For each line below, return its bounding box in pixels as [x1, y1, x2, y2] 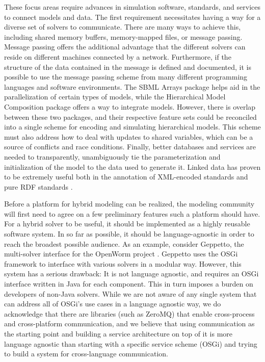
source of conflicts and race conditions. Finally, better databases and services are [4, 141, 256, 152]
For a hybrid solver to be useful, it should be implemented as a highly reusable [4, 218, 250, 229]
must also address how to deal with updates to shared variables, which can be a [4, 131, 253, 142]
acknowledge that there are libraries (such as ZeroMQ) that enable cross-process [4, 308, 255, 319]
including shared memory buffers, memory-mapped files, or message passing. [4, 31, 243, 42]
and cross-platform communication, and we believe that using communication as [4, 318, 255, 329]
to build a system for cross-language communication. [4, 348, 168, 359]
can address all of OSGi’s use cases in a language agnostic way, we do [4, 298, 221, 309]
